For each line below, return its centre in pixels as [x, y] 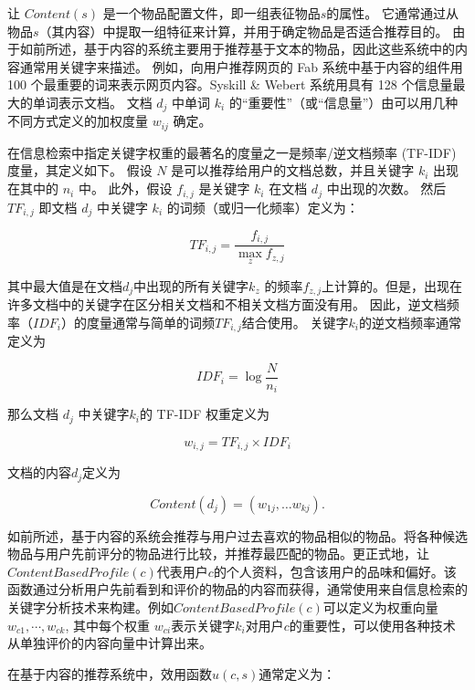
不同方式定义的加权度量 [78, 121]
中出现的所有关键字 [191, 285]
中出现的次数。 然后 [386, 188]
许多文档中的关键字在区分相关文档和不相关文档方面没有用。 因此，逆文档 [227, 304]
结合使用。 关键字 [295, 322]
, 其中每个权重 [108, 625]
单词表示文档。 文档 [92, 102]
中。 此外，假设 [125, 188]
